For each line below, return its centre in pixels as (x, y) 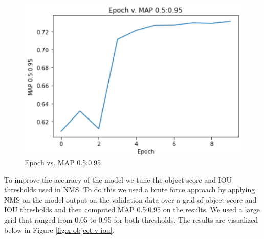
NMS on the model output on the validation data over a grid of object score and (130, 199)
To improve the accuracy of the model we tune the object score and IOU (118, 179)
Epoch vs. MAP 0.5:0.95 (63, 162)
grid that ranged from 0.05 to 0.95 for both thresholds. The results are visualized (131, 220)
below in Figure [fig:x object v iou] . (59, 230)
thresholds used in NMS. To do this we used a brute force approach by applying (130, 190)
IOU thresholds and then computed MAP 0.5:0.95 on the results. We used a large (132, 210)
